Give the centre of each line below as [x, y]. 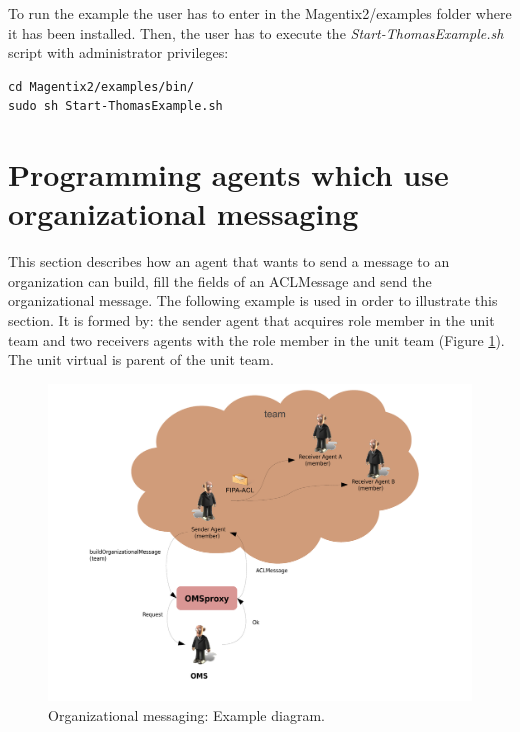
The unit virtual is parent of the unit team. [141, 359]
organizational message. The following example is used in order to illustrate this [253, 300]
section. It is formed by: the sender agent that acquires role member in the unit [251, 320]
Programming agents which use [228, 174]
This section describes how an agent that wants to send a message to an [229, 261]
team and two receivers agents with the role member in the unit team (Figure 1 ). [256, 339]
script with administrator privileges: [118, 52]
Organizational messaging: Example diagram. [186, 715]
